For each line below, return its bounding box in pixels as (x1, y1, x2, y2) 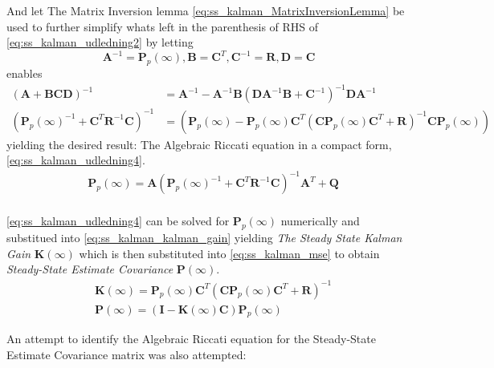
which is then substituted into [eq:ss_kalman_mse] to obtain (79, 245, 380, 261)
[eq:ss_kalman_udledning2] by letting (6, 34, 194, 51)
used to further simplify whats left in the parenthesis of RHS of (6, 18, 319, 34)
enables (6, 65, 43, 82)
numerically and (280, 212, 360, 229)
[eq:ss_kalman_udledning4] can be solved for (6, 212, 230, 229)
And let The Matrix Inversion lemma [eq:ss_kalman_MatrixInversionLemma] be (6, 2, 405, 18)
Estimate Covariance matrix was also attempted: (6, 346, 247, 363)
